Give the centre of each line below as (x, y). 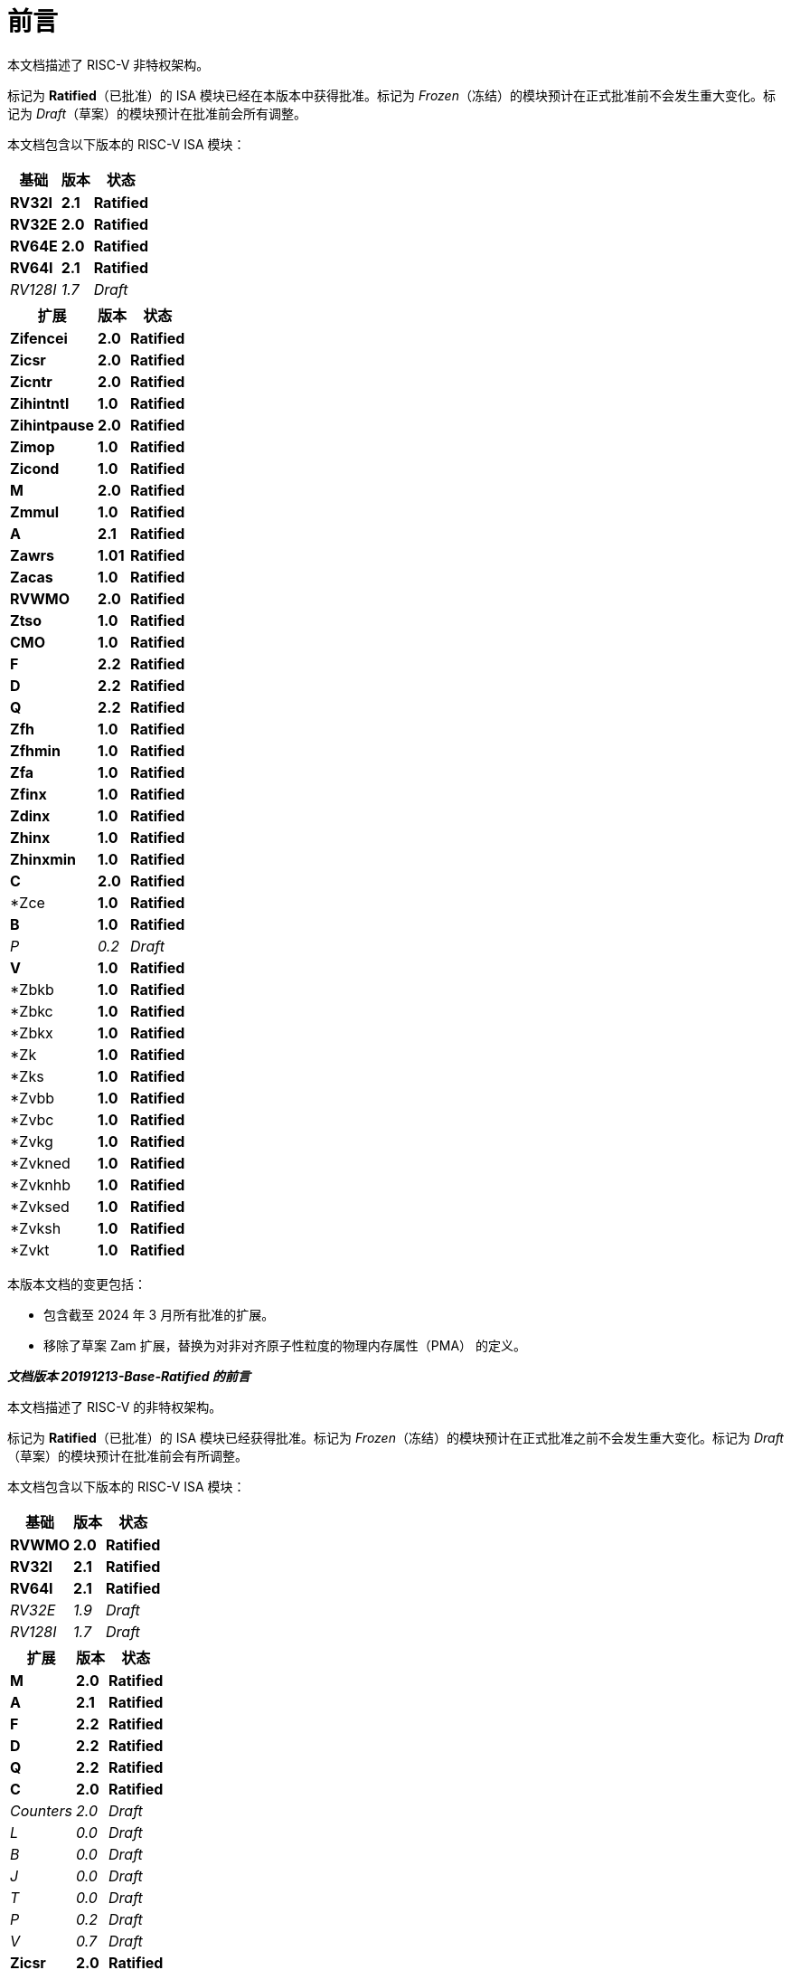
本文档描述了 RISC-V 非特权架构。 (108, 64)
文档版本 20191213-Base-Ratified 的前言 (129, 1376)
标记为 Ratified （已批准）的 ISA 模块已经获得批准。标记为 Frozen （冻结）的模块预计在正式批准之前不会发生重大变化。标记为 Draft (395, 1437)
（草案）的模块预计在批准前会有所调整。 (127, 1455)
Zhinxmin (43, 859)
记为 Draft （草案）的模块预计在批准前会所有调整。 (157, 113)
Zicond (35, 468)
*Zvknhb (40, 1184)
